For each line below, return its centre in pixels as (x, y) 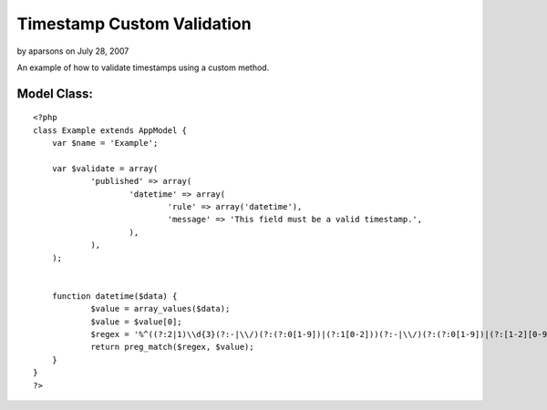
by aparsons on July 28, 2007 (73, 51)
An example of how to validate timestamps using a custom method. (143, 67)
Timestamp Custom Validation (134, 24)
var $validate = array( (105, 168)
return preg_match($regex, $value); (172, 347)
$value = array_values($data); (160, 309)
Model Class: (55, 93)
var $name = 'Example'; (105, 143)
